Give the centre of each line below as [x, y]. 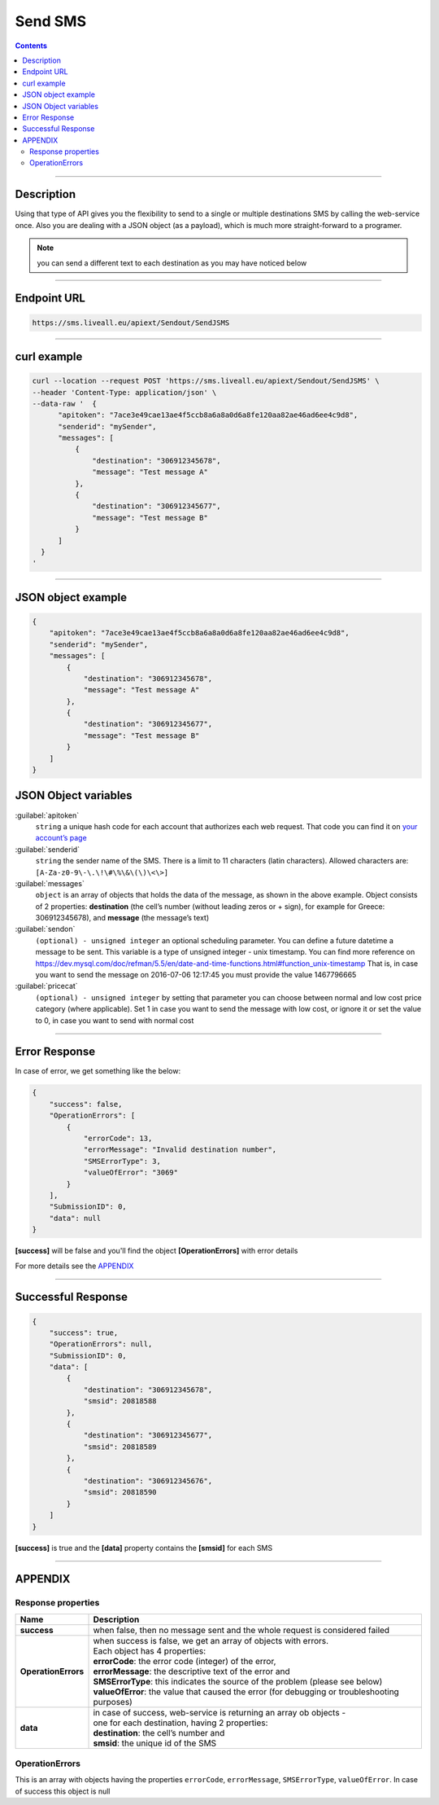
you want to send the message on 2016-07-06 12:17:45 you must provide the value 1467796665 [196, 975]
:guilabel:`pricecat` [46, 986]
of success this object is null [63, 1791]
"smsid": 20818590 [120, 1492]
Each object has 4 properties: [150, 1651]
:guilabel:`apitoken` [47, 815]
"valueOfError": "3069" [131, 1173]
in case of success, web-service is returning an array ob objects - [219, 1712]
